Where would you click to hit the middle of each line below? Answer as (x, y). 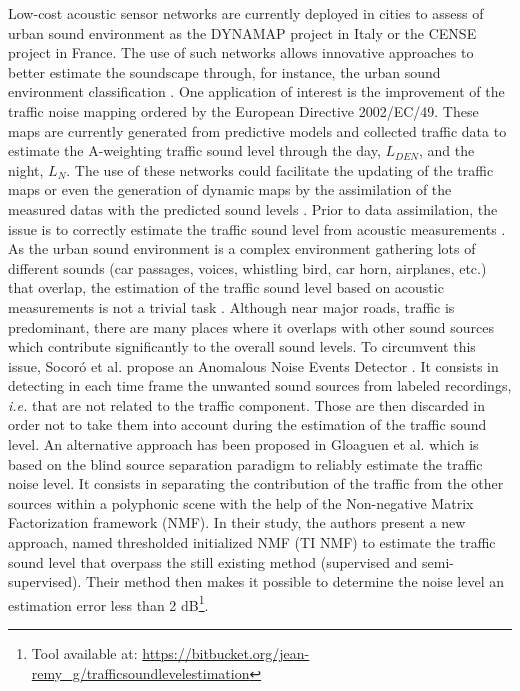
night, (26, 169)
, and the (447, 150)
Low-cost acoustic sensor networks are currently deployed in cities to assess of (246, 13)
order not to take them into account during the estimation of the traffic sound (247, 424)
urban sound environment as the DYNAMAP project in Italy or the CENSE (242, 32)
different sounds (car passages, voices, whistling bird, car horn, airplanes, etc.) (247, 267)
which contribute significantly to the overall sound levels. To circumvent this (242, 346)
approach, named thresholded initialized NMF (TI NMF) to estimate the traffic (252, 542)
